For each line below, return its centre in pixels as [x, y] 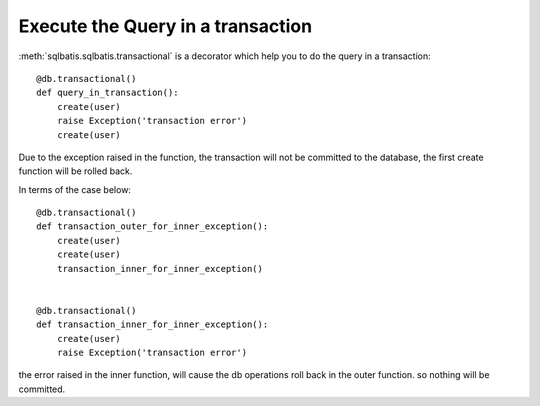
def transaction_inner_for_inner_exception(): [152, 324]
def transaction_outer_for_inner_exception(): [152, 226]
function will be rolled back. [75, 171]
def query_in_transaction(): [107, 93]
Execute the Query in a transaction [165, 26]
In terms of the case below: [75, 189]
